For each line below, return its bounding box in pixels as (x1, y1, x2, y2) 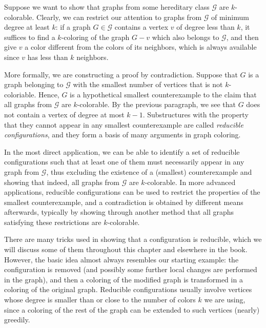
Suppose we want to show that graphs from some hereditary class (4, 2, 210, 12)
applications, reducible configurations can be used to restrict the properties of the (4, 187, 260, 197)
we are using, (204, 294, 245, 305)
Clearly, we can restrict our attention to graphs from (36, 11, 202, 22)
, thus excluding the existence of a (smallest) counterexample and (46, 166, 252, 177)
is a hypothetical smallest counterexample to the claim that (70, 89, 257, 99)
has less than (27, 51, 68, 62)
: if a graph (55, 22, 91, 32)
